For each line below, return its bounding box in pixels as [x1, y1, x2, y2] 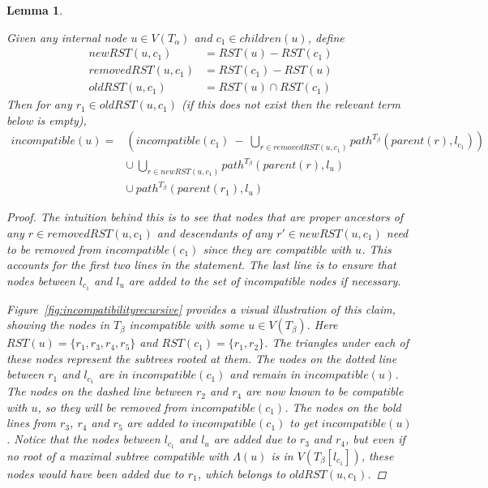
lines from [6, 414, 57, 431]
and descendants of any [156, 225, 273, 242]
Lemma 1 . [6, 2, 63, 18]
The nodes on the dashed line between [6, 383, 192, 400]
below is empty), [6, 111, 87, 128]
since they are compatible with [203, 240, 352, 257]
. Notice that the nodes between [6, 430, 161, 447]
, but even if [345, 430, 405, 447]
